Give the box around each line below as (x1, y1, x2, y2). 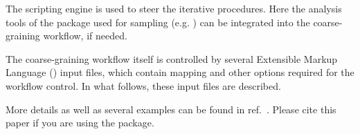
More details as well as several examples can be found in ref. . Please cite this (6, 102, 336, 116)
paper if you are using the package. (6, 115, 154, 130)
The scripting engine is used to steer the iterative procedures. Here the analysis (6, 1, 342, 15)
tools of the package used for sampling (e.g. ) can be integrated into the (6, 15, 310, 29)
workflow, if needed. (43, 28, 127, 43)
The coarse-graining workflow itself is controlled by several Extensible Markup (6, 51, 338, 66)
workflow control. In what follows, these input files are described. (6, 78, 281, 93)
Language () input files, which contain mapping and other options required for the (6, 65, 354, 79)
